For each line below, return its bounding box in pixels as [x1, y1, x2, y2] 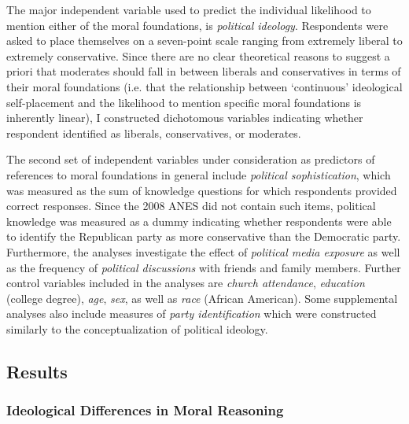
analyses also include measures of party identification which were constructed [6, 305, 377, 322]
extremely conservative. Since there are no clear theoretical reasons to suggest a [6, 47, 390, 64]
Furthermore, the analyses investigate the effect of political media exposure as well [6, 243, 400, 260]
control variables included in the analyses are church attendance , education [6, 275, 365, 291]
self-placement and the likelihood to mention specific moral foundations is [6, 94, 362, 110]
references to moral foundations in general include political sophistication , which [6, 166, 391, 183]
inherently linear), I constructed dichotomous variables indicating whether [6, 109, 363, 126]
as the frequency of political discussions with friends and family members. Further [6, 259, 401, 275]
